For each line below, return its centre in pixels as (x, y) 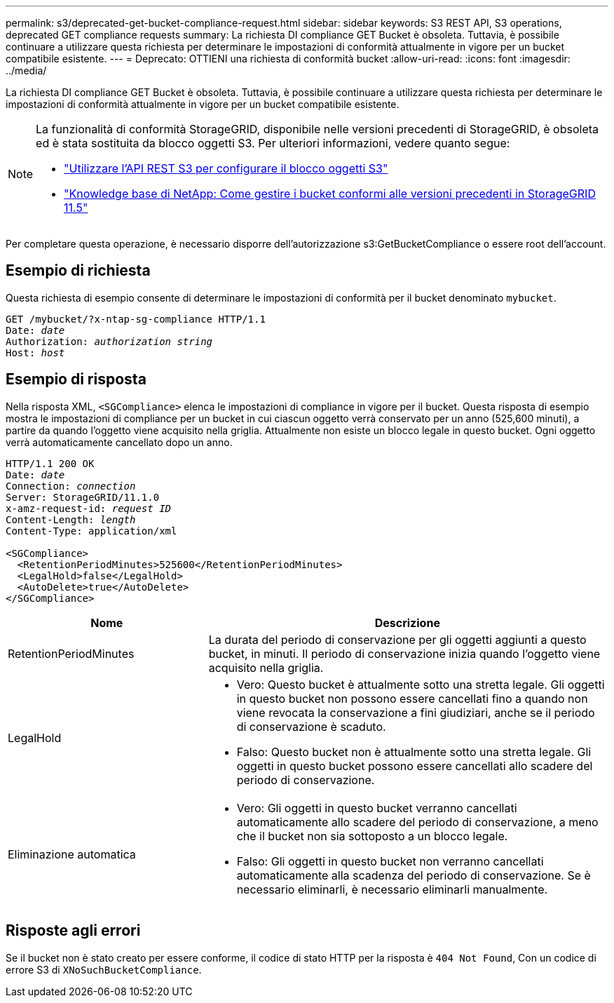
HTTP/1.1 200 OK (50, 463)
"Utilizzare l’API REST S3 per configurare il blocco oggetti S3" (226, 168)
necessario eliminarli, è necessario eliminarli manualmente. (392, 889)
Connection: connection (71, 486)
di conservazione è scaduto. (311, 726)
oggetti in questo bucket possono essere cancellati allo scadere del (415, 766)
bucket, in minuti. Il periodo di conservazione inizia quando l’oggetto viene (404, 653)
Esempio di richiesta (78, 271)
